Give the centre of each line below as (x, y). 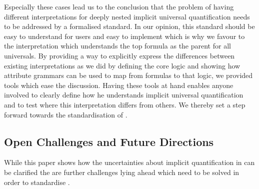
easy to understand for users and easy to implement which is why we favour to (124, 36)
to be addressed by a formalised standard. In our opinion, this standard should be (129, 26)
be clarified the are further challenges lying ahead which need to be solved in (122, 172)
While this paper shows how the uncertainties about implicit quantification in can (129, 162)
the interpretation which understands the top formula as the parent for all (117, 46)
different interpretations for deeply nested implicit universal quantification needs (127, 16)
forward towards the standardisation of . (66, 114)
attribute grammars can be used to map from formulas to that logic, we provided (128, 75)
